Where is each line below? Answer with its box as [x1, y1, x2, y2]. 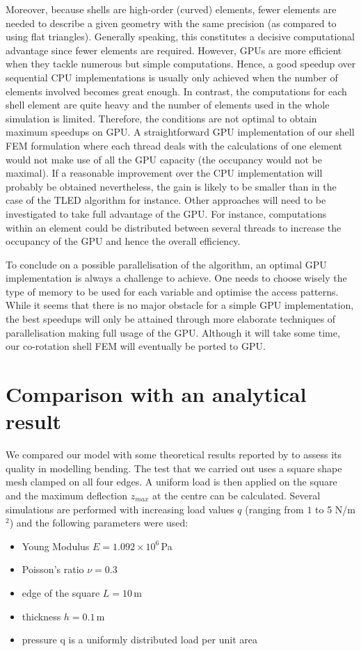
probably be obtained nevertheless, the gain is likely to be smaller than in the [6, 179, 337, 193]
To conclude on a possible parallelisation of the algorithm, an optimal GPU [6, 257, 327, 271]
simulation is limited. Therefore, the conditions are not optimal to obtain [6, 111, 317, 125]
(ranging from [245, 501, 304, 516]
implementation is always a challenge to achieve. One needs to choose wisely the [6, 271, 347, 285]
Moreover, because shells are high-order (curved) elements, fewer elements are [6, 2, 337, 16]
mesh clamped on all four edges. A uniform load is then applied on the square [6, 474, 337, 489]
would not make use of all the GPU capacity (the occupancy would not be [6, 152, 322, 166]
